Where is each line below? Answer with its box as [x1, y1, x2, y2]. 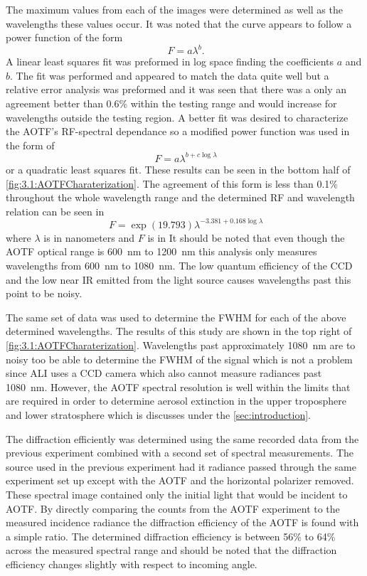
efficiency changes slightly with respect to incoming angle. [6, 556, 257, 571]
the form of [6, 137, 55, 152]
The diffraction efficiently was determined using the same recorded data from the [6, 431, 359, 446]
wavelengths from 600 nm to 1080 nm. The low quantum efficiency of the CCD [6, 258, 353, 272]
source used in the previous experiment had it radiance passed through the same [6, 459, 356, 474]
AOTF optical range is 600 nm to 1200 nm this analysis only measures [6, 244, 317, 259]
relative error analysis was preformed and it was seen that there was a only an [6, 82, 347, 97]
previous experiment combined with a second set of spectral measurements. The [6, 445, 354, 460]
